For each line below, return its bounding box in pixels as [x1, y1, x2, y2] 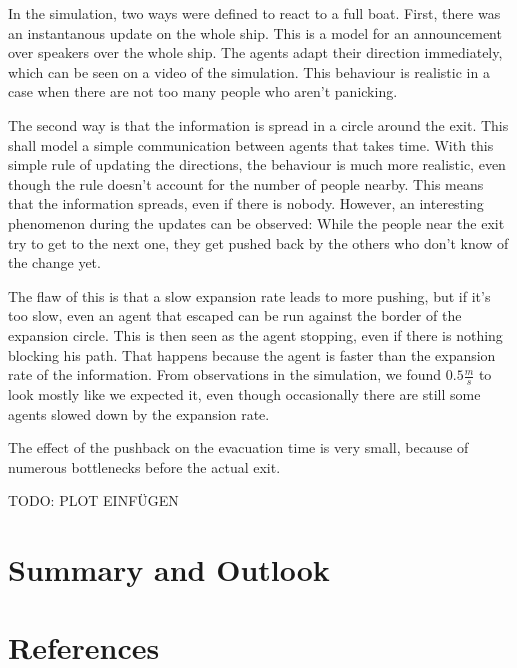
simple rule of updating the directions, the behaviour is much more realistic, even [8, 154, 506, 175]
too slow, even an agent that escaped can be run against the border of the [8, 305, 462, 326]
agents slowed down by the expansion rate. [8, 403, 270, 424]
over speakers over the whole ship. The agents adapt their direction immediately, [8, 42, 503, 63]
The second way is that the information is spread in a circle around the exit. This [8, 114, 509, 135]
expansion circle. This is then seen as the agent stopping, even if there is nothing [8, 324, 503, 345]
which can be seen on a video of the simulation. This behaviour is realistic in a [8, 61, 490, 82]
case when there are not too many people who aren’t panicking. [8, 81, 398, 102]
